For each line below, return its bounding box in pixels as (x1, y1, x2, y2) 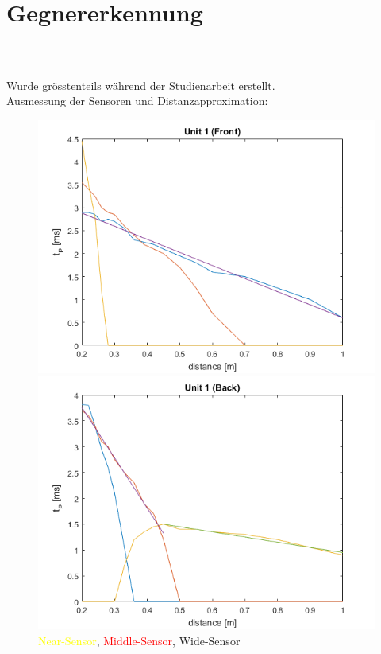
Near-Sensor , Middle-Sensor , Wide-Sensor (38, 632, 241, 648)
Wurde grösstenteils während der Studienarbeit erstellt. (6, 76, 275, 93)
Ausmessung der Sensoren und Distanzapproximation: (6, 92, 268, 109)
